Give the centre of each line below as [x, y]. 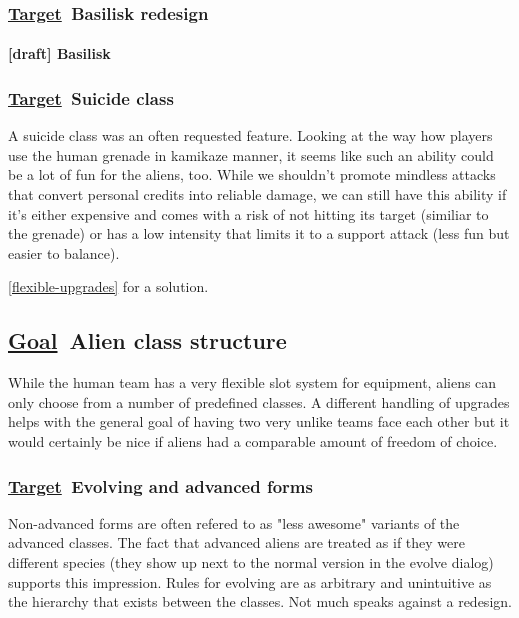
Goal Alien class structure [147, 340]
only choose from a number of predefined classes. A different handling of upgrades [259, 401]
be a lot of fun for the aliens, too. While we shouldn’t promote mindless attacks [252, 174]
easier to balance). [64, 252]
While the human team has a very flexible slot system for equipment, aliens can [252, 382]
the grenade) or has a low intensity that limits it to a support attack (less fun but [259, 233]
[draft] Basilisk [59, 53]
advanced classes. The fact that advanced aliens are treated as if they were [236, 542]
